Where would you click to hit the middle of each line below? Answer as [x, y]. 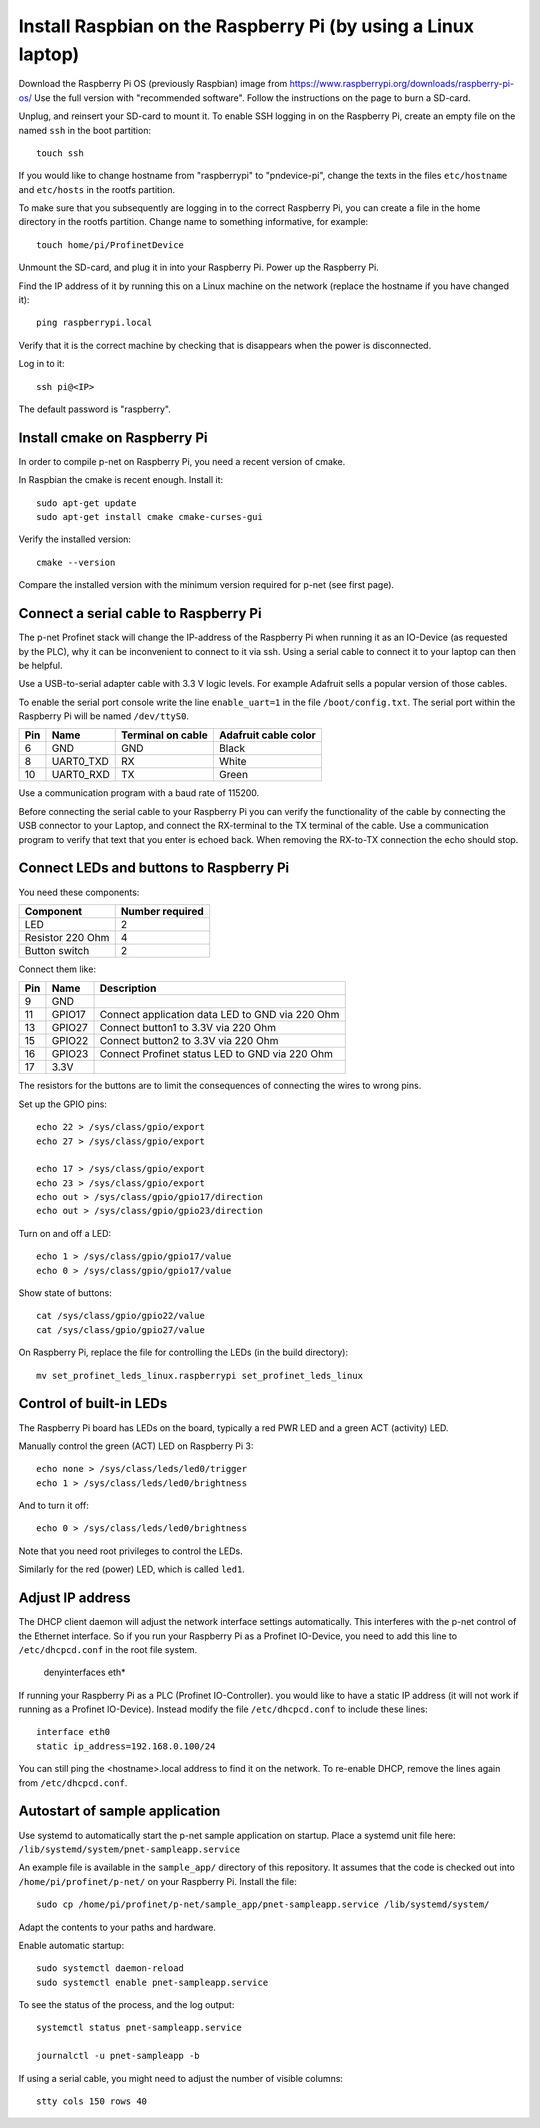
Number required [162, 911]
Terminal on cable [165, 735]
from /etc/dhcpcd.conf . [73, 1782]
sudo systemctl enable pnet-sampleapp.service [152, 1982]
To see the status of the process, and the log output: [126, 2005]
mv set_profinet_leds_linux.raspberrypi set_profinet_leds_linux [200, 1375]
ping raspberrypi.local [94, 323]
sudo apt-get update [86, 503]
